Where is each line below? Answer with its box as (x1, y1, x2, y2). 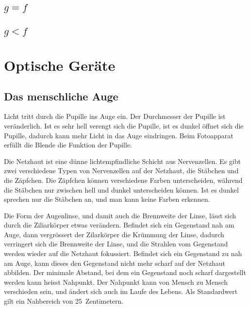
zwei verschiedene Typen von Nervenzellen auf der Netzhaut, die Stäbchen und (4, 165, 239, 176)
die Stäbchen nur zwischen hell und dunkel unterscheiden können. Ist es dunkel (4, 184, 239, 195)
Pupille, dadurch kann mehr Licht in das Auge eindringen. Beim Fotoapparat (4, 130, 233, 140)
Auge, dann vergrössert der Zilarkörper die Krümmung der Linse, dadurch (4, 229, 224, 239)
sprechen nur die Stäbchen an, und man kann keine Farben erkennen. (4, 194, 210, 204)
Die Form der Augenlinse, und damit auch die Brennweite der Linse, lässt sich (4, 210, 236, 220)
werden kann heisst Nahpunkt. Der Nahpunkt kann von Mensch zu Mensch (4, 276, 228, 287)
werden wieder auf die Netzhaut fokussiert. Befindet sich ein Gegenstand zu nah (4, 248, 242, 259)
